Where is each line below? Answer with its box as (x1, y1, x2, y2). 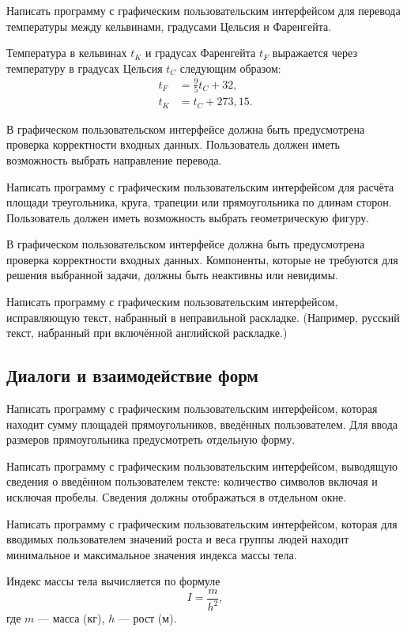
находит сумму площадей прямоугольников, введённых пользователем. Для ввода (6, 415, 398, 432)
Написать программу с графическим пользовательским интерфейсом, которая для (6, 515, 398, 532)
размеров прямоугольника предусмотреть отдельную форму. (6, 431, 296, 448)
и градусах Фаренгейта (145, 44, 256, 61)
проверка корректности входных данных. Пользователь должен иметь (6, 136, 340, 153)
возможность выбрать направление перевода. (6, 151, 222, 168)
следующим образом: (179, 59, 281, 76)
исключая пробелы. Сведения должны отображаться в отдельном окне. (6, 489, 347, 505)
